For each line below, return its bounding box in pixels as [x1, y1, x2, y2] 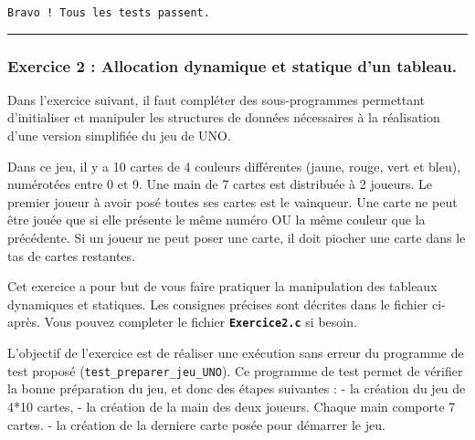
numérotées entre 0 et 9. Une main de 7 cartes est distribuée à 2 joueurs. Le [7, 174, 433, 194]
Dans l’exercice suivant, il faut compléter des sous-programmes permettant [7, 89, 425, 109]
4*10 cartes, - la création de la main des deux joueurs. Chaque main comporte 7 [7, 396, 456, 415]
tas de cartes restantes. [7, 246, 135, 265]
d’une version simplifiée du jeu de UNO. [7, 126, 231, 145]
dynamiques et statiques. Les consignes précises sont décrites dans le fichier [7, 294, 428, 313]
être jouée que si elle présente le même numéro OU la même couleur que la [7, 210, 426, 229]
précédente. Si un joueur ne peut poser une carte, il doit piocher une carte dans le [7, 228, 466, 247]
